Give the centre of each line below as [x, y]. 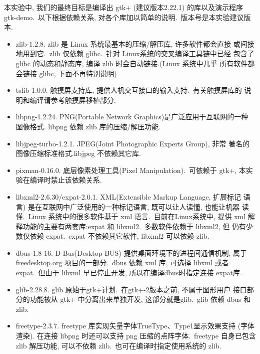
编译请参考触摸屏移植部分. [73, 100]
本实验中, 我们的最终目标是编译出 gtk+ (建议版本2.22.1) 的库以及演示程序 [123, 7]
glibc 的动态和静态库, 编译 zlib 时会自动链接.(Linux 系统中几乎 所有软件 [132, 63]
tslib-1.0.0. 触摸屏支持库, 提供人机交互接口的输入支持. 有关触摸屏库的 [129, 90]
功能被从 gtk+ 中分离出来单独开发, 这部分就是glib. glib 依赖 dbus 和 [140, 299]
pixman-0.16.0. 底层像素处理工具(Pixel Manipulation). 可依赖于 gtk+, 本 [131, 170]
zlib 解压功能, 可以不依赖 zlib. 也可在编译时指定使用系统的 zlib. [118, 345]
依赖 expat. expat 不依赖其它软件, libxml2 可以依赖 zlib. [119, 236]
